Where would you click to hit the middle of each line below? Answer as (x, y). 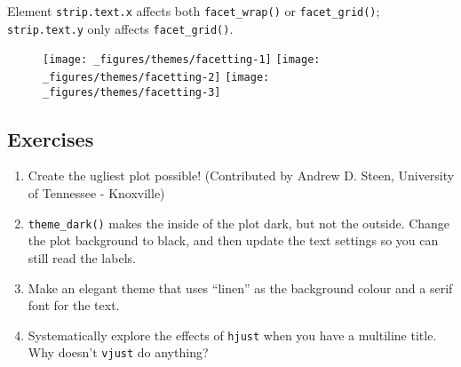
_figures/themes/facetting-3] (132, 92)
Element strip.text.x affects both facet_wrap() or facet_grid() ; (194, 11)
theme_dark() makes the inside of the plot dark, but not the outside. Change (239, 223)
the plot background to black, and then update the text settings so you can (233, 240)
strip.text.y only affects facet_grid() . (120, 28)
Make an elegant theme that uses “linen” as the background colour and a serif (240, 287)
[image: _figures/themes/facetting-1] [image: (182, 60)
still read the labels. (82, 257)
